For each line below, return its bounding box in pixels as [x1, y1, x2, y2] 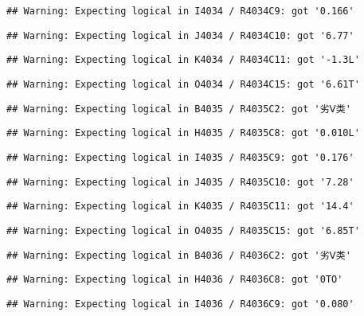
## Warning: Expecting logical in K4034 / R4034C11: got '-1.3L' [6, 54, 360, 66]
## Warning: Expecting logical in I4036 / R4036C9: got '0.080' [6, 298, 354, 310]
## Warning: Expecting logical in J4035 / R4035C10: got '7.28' [6, 176, 354, 188]
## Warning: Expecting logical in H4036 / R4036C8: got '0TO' [6, 274, 343, 286]
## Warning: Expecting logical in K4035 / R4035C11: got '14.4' [6, 201, 354, 213]
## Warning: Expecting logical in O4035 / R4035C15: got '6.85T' [6, 224, 360, 236]
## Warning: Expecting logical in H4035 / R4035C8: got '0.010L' [6, 127, 360, 139]
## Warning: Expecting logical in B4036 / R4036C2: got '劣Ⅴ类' [6, 249, 351, 261]
